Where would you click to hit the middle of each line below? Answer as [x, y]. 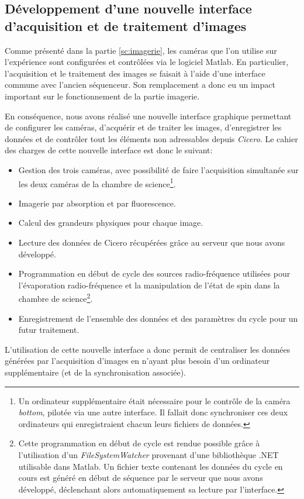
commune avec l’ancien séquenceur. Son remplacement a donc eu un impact [140, 85]
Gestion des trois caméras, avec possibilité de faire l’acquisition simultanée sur [158, 169]
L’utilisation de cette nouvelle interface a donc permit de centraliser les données [148, 349]
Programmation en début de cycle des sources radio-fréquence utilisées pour [154, 273]
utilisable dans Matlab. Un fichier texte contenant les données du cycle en [151, 466]
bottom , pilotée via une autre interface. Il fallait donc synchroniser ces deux [153, 412]
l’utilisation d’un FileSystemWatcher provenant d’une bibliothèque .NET [148, 454]
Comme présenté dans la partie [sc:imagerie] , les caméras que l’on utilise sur [141, 50]
